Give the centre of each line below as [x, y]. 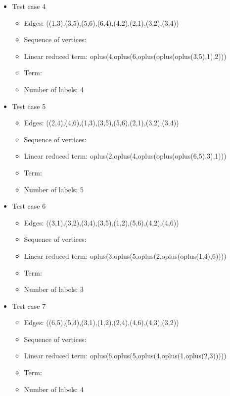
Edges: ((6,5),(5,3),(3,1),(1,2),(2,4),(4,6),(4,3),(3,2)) [101, 322]
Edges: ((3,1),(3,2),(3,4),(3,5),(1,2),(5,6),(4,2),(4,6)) [101, 222]
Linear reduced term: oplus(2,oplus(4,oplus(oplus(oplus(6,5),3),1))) [125, 156]
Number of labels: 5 [54, 189]
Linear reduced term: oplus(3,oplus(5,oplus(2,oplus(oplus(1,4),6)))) [125, 255]
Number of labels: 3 [54, 289]
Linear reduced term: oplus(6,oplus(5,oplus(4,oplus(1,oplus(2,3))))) [125, 356]
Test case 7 [29, 306]
